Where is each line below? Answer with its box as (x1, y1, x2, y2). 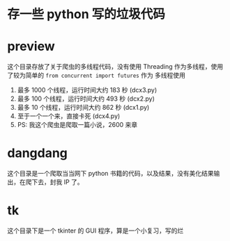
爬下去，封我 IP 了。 (25, 178, 84, 186)
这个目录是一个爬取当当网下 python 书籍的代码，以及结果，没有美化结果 (7, 169, 214, 178)
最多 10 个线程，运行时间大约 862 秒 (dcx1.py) (17, 103, 150, 112)
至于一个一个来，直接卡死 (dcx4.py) (17, 112, 121, 120)
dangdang (7, 145, 68, 161)
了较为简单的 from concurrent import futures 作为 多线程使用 (7, 71, 186, 80)
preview (7, 39, 56, 54)
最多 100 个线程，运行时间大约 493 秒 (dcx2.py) (17, 94, 155, 103)
